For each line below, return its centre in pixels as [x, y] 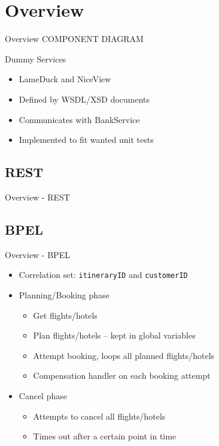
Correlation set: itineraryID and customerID [103, 275]
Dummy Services [36, 59]
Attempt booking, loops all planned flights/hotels [124, 355]
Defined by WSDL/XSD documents [84, 99]
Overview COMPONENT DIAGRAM [74, 39]
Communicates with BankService [79, 119]
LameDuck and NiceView [65, 79]
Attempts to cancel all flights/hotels [99, 416]
